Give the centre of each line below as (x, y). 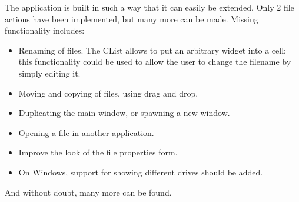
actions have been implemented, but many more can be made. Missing (132, 19)
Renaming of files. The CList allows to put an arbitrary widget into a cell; (152, 50)
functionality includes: (45, 30)
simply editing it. (49, 73)
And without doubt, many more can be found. (88, 192)
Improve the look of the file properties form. (98, 152)
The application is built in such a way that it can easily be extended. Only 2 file (149, 7)
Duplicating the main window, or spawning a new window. (124, 113)
